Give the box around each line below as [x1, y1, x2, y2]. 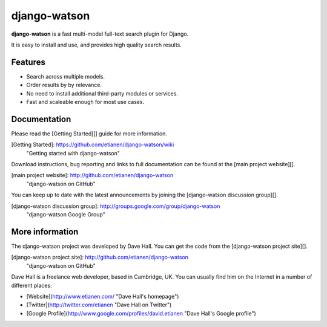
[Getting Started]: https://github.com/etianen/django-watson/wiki [11, 141, 174, 148]
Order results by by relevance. [26, 82, 102, 89]
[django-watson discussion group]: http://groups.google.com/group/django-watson [11, 202, 220, 210]
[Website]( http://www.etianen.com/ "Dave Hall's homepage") [26, 293, 179, 300]
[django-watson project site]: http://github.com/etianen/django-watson [11, 254, 189, 261]
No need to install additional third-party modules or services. [26, 89, 179, 97]
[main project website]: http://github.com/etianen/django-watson [11, 172, 174, 179]
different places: [11, 282, 52, 289]
